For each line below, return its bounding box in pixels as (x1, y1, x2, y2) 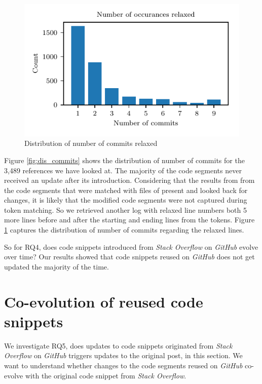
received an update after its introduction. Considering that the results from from (4, 175, 255, 185)
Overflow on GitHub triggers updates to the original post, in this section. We (4, 350, 243, 361)
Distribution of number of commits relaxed (24, 138, 158, 148)
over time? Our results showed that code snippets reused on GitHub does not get (4, 251, 255, 262)
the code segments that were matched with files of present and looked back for (4, 184, 248, 195)
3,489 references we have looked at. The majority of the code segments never (4, 165, 242, 175)
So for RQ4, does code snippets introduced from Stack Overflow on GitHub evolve (4, 241, 258, 252)
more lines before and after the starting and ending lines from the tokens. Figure (4, 214, 255, 225)
